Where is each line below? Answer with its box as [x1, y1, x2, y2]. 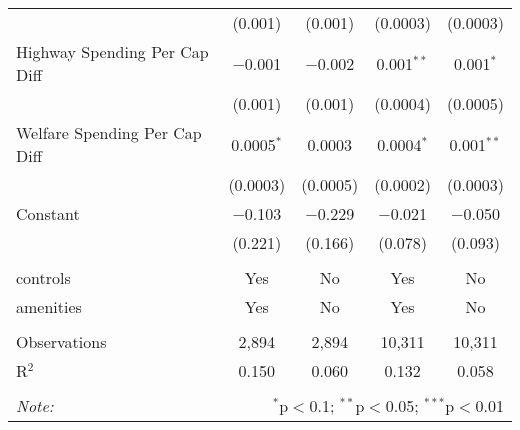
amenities [16, 295, 82, 318]
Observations [16, 330, 107, 353]
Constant [16, 202, 80, 225]
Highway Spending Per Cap [16, 40, 209, 63]
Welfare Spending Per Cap [16, 121, 202, 144]
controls [16, 266, 71, 289]
